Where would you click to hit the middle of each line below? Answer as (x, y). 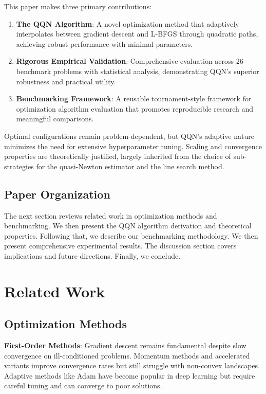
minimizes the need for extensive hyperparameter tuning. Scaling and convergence (133, 146)
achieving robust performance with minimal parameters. (104, 43)
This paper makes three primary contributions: (78, 6)
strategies (19, 166)
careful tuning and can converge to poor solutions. (83, 386)
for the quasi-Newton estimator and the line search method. (130, 166)
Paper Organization (57, 194)
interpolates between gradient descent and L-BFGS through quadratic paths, (137, 34)
